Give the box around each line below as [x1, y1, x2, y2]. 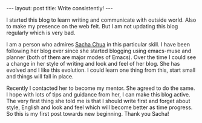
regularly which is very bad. [6, 29, 76, 36]
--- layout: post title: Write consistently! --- [6, 5, 113, 11]
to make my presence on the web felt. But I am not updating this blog [6, 23, 178, 30]
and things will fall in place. [6, 73, 74, 80]
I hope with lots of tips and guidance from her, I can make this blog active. [6, 91, 191, 98]
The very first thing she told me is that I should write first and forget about [6, 98, 191, 104]
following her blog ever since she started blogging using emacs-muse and [6, 47, 192, 54]
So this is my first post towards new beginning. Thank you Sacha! [6, 110, 169, 117]
